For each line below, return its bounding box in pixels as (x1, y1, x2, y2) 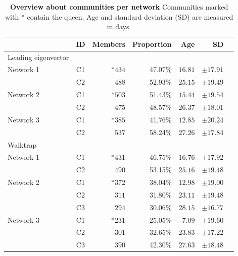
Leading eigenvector (8, 51, 69, 62)
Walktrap (8, 139, 37, 150)
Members (92, 38, 126, 49)
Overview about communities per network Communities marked (10, 2, 228, 12)
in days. (107, 21, 131, 32)
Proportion (132, 38, 172, 49)
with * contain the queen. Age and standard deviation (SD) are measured (5, 11, 233, 22)
